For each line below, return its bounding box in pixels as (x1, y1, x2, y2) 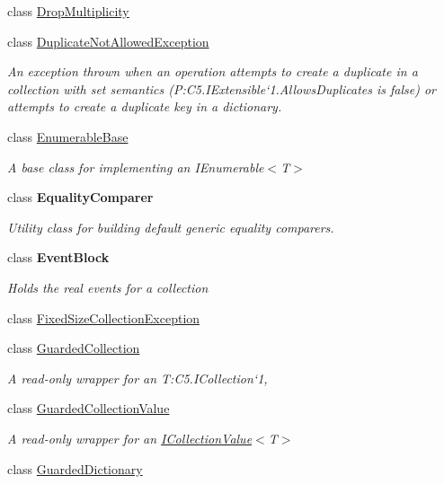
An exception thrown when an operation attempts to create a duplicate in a (7, 62, 418, 81)
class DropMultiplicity (7, 2, 129, 20)
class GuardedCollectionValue (7, 399, 170, 418)
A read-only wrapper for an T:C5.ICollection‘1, (7, 368, 268, 387)
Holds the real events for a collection (7, 277, 209, 296)
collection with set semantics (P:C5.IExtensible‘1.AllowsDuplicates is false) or (7, 79, 437, 98)
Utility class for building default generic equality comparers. (7, 217, 334, 236)
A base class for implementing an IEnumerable (7, 157, 264, 176)
